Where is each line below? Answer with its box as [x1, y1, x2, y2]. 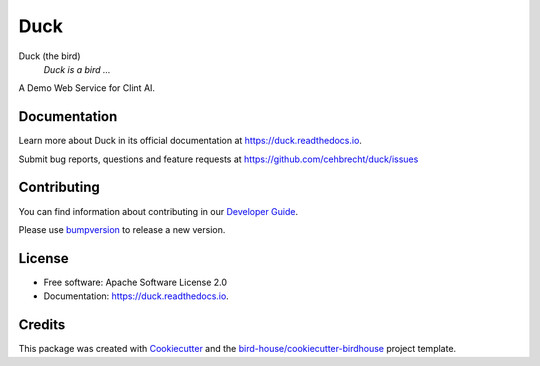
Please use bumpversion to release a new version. [18, 223, 226, 235]
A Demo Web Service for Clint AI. [18, 82, 155, 94]
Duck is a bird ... [43, 63, 111, 75]
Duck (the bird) [18, 50, 81, 62]
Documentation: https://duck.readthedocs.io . [43, 290, 229, 302]
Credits [18, 316, 66, 334]
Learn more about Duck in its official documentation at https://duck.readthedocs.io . [18, 135, 362, 147]
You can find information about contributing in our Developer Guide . [18, 205, 299, 217]
